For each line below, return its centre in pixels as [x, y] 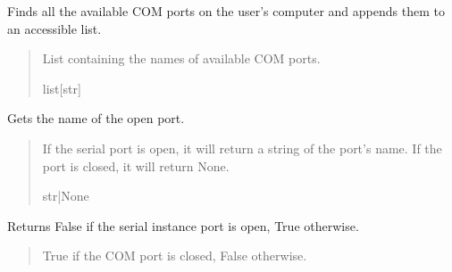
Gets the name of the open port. [96, 118]
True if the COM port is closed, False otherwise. [175, 256]
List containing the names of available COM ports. [181, 58]
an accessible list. [54, 28]
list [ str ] [62, 88]
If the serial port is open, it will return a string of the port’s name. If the [242, 148]
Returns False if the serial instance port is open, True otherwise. [183, 225]
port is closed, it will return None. [136, 165]
